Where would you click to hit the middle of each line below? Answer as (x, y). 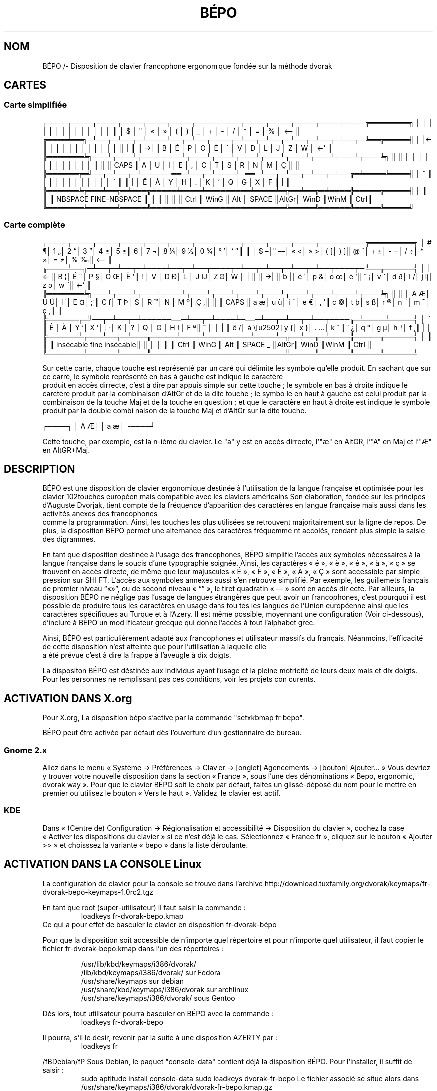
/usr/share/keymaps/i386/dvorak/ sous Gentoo (158, 998)
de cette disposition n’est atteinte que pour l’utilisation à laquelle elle (154, 647)
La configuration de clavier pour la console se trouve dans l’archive (153, 883)
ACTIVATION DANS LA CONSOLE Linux (103, 864)
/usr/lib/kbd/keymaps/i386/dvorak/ (138, 964)
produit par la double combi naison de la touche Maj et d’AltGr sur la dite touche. (175, 410)
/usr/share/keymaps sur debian (132, 981)
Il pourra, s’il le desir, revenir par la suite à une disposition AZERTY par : (160, 1037)
